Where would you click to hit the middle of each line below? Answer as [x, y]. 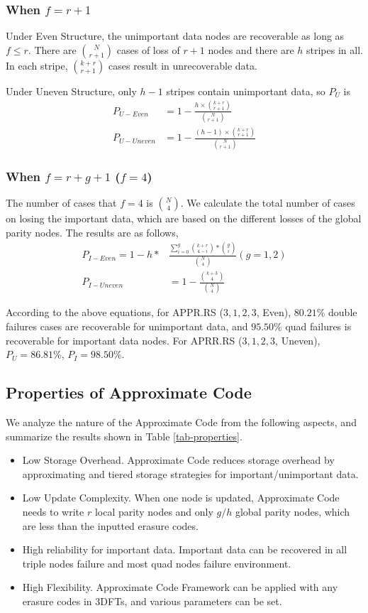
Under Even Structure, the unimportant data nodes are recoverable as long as [175, 36]
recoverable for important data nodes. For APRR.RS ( [124, 340]
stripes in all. [335, 49]
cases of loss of [148, 49]
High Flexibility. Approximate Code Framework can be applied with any [180, 587]
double [343, 312]
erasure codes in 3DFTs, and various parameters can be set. [152, 601]
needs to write [53, 511]
